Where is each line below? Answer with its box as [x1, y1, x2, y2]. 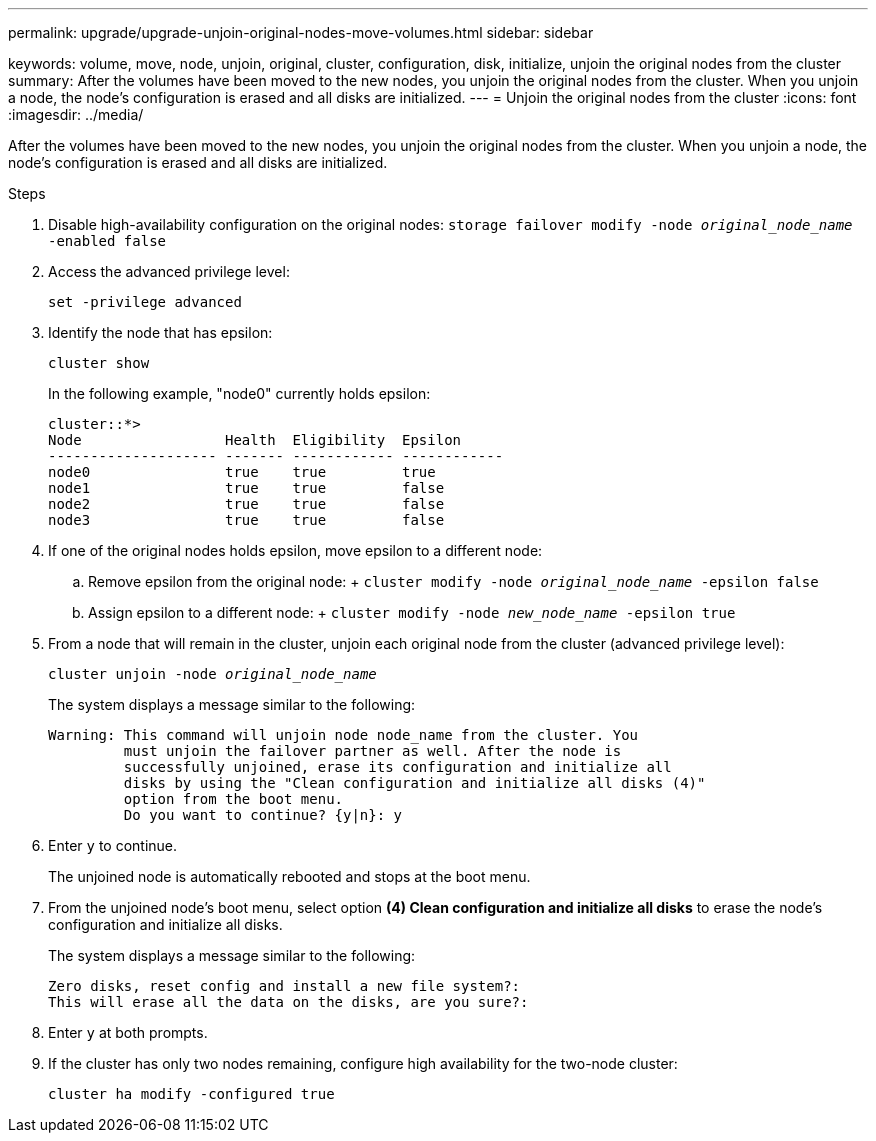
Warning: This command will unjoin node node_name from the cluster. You [48, 727, 639, 743]
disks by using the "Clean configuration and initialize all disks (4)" [123, 775, 706, 791]
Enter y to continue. [48, 837, 178, 854]
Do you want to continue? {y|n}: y [123, 807, 403, 823]
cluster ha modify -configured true [48, 1086, 335, 1102]
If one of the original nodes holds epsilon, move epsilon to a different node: [48, 542, 543, 559]
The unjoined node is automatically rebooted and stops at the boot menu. [48, 868, 531, 885]
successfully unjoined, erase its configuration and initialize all [123, 759, 672, 775]
